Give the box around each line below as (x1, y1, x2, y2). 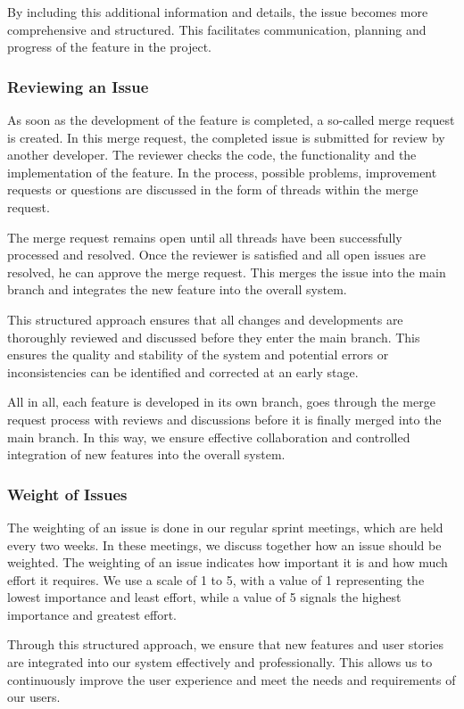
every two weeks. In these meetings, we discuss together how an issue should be (7, 535, 442, 554)
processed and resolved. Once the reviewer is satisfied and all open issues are (7, 245, 427, 264)
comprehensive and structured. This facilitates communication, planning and (7, 20, 427, 38)
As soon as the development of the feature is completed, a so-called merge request (7, 111, 455, 128)
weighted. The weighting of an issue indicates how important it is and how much (7, 553, 448, 572)
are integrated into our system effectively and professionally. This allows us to (7, 653, 433, 672)
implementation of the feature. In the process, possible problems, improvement (7, 162, 437, 181)
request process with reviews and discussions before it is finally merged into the (7, 409, 442, 428)
